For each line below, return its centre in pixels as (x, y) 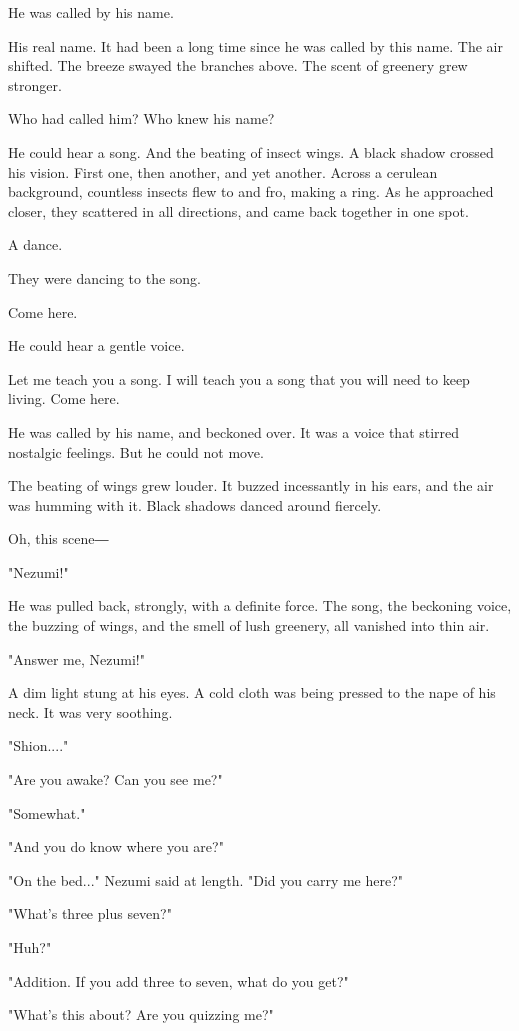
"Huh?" (30, 947)
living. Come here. (64, 398)
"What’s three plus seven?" (90, 913)
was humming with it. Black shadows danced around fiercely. (195, 504)
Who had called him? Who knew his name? (141, 118)
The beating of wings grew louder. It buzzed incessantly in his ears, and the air (251, 485)
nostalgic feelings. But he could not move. (136, 451)
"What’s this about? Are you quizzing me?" (141, 1014)
